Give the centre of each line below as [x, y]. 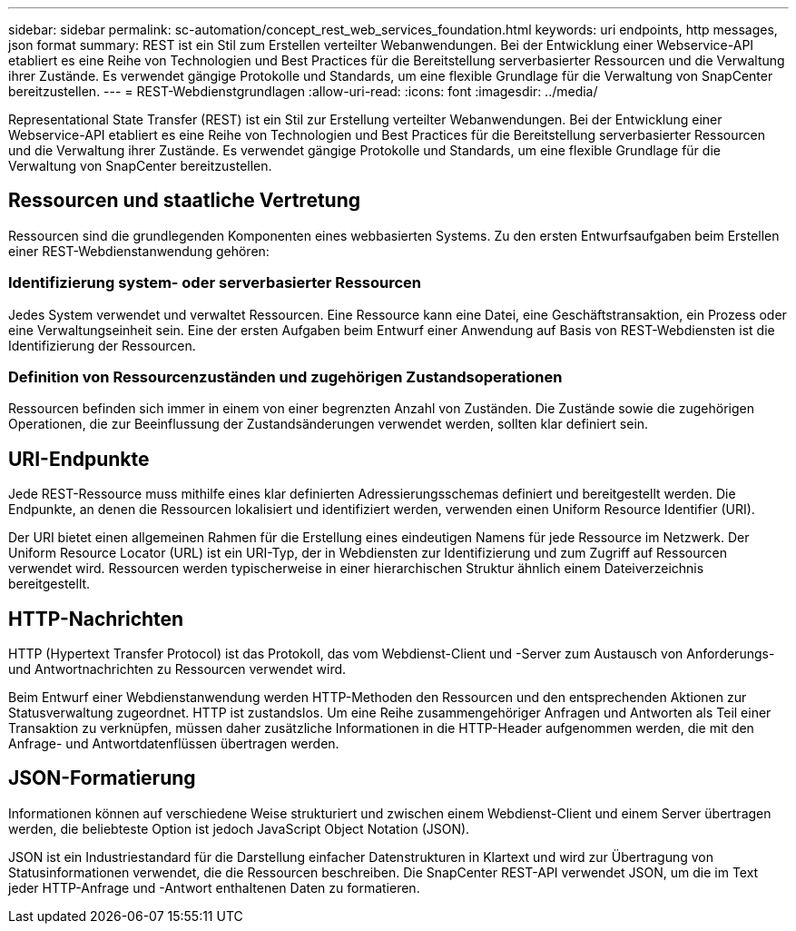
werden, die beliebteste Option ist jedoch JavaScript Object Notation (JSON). [239, 828]
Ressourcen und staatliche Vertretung [185, 201]
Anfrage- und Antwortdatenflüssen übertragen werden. [174, 744]
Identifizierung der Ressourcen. [102, 345]
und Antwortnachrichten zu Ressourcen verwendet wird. [177, 669]
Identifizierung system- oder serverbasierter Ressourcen [215, 283]
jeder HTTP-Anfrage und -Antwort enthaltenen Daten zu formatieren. [214, 887]
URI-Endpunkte [79, 459]
